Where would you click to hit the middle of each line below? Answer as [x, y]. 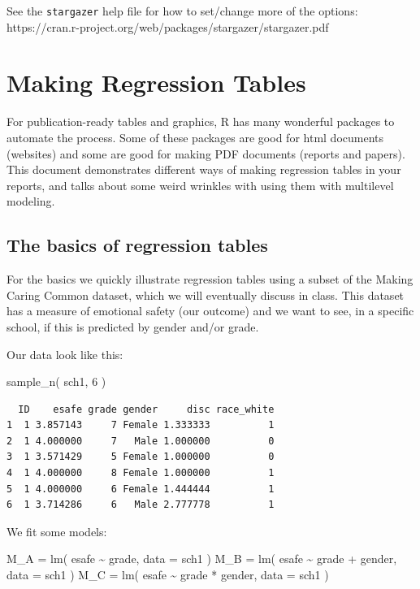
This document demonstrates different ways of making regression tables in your [204, 169]
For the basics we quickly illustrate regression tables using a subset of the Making [210, 279]
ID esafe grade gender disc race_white [146, 409]
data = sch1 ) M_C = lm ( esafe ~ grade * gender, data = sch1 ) [168, 575]
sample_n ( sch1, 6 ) [56, 381]
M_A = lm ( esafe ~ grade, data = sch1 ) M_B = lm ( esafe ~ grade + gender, [202, 559]
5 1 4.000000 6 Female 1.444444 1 [141, 489]
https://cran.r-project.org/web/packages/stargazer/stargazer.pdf [168, 26]
